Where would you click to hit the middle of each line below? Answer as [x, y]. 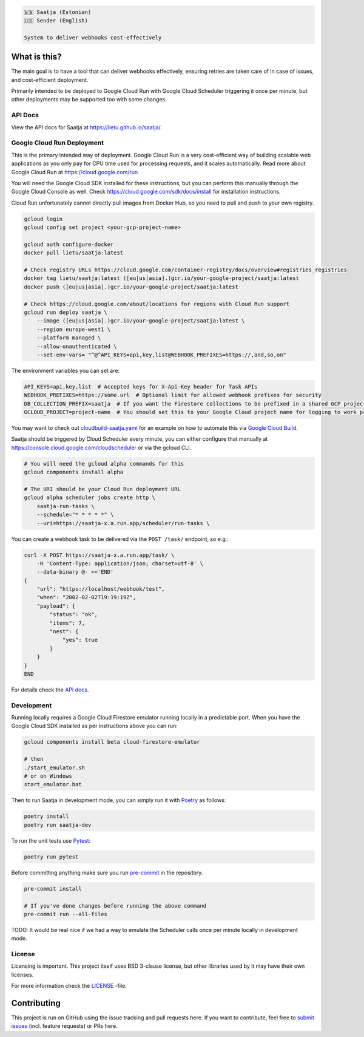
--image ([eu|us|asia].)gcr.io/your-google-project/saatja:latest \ [141, 321]
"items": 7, [67, 623]
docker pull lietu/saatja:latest [74, 253]
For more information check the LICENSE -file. [69, 986]
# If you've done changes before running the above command [115, 906]
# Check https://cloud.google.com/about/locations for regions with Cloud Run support [157, 304]
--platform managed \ [69, 338]
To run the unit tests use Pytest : [51, 840]
